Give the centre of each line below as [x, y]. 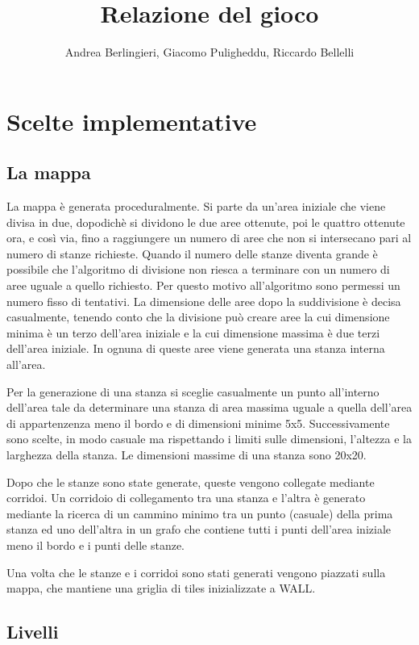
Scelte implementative [132, 121]
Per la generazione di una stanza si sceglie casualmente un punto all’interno [193, 391]
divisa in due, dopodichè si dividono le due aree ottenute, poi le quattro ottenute [206, 222]
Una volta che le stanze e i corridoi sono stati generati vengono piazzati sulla [196, 572]
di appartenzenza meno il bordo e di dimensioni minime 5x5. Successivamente [198, 423]
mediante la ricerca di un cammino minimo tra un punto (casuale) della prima [200, 513]
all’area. [26, 364]
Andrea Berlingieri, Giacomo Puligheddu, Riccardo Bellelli [209, 52]
